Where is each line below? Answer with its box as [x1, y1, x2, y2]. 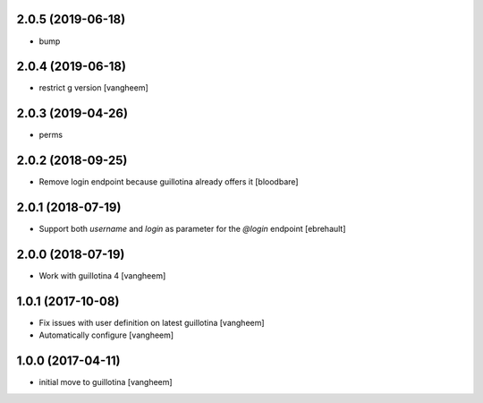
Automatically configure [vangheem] [38, 330, 174, 340]
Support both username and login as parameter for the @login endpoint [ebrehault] [38, 224, 346, 235]
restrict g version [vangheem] [38, 82, 149, 93]
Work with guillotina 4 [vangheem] [38, 270, 166, 281]
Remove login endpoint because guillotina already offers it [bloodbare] [38, 176, 299, 187]
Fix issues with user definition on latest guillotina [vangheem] [38, 317, 265, 328]
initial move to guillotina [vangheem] [38, 377, 174, 388]
